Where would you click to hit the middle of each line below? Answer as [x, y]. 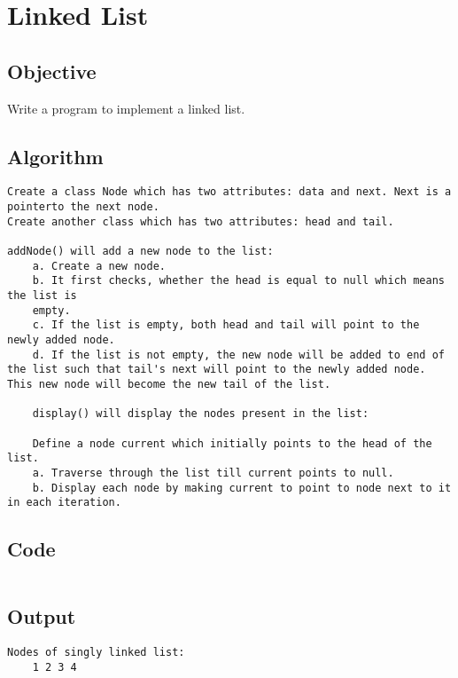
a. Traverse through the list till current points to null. [213, 473]
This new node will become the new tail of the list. [169, 384]
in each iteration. [64, 503]
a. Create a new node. [99, 266]
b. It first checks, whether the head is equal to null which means [238, 281]
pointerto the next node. [83, 207]
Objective [52, 71]
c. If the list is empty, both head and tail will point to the [226, 325]
